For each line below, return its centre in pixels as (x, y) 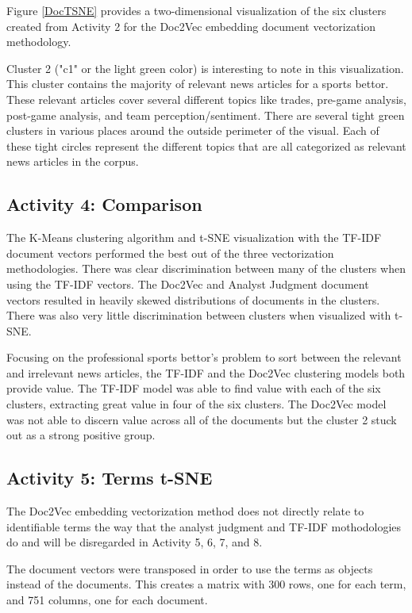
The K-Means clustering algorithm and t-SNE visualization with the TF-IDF (194, 238)
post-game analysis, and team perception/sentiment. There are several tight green (206, 115)
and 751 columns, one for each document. (107, 600)
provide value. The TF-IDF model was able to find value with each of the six (194, 388)
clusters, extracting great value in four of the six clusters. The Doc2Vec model (196, 404)
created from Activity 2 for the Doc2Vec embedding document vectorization (191, 26)
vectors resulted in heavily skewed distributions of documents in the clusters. (193, 299)
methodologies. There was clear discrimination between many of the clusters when (206, 268)
